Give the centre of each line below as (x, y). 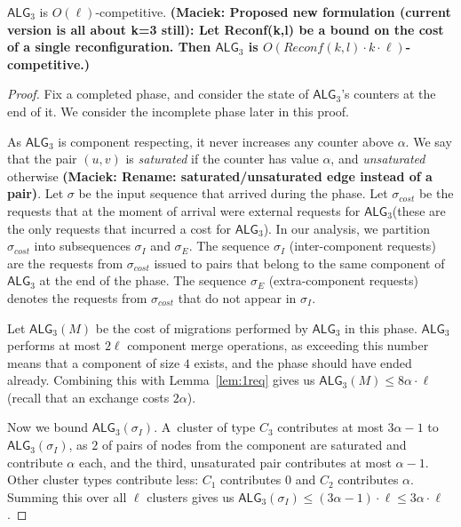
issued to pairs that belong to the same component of (299, 263)
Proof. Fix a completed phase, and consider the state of (158, 94)
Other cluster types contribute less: (103, 479)
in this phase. (381, 327)
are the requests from (65, 263)
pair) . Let (36, 193)
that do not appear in (237, 297)
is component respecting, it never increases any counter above (226, 141)
